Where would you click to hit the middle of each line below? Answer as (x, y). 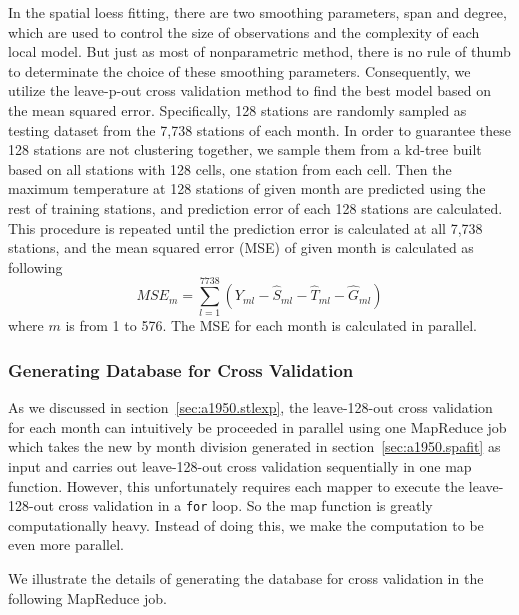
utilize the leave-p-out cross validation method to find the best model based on (249, 90)
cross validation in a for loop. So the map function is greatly (245, 505)
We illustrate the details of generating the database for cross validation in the (246, 578)
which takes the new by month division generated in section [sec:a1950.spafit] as (254, 446)
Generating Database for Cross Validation (181, 369)
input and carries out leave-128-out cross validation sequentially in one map (240, 466)
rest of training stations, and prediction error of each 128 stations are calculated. (255, 207)
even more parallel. (66, 544)
